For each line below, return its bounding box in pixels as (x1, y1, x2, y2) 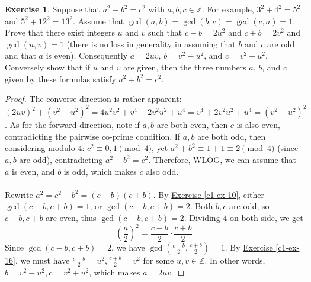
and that (5, 49, 36, 62)
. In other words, (204, 254, 265, 267)
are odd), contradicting (19, 153, 103, 166)
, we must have (15, 254, 70, 267)
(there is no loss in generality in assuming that (66, 37, 236, 50)
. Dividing (184, 211, 220, 223)
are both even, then (156, 118, 228, 131)
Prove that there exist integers (5, 26, 115, 39)
